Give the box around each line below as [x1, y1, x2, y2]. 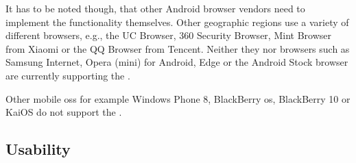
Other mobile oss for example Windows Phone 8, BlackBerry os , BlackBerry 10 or [5, 91, 351, 105]
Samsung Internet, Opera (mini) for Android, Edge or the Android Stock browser [5, 55, 348, 69]
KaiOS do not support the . [5, 105, 122, 119]
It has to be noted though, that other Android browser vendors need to [5, 1, 305, 15]
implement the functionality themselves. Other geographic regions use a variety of [5, 14, 349, 29]
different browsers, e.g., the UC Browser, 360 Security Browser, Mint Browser [5, 28, 331, 42]
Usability [5, 138, 71, 160]
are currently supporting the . [5, 68, 130, 82]
